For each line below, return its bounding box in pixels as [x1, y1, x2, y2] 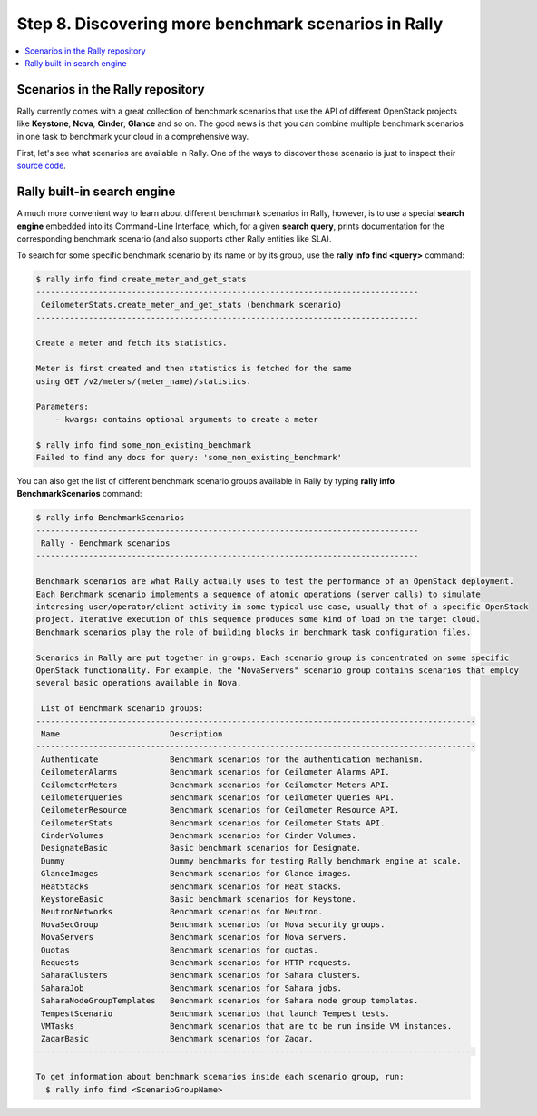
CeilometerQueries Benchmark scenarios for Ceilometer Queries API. [41, 792, 395, 803]
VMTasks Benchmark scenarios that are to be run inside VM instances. [41, 1021, 453, 1031]
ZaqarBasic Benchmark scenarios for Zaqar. [41, 1033, 314, 1044]
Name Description [41, 728, 223, 739]
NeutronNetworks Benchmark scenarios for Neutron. [41, 906, 324, 917]
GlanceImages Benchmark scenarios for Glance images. [41, 868, 352, 879]
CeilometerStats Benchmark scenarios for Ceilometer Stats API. [41, 817, 386, 828]
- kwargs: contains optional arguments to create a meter [54, 414, 318, 424]
